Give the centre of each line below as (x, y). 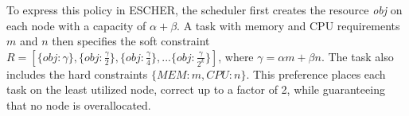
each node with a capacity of (76, 25)
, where (236, 56)
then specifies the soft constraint (131, 41)
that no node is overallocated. (79, 104)
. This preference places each (316, 73)
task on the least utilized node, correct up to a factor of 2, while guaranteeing (196, 89)
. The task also (357, 56)
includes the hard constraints (77, 73)
